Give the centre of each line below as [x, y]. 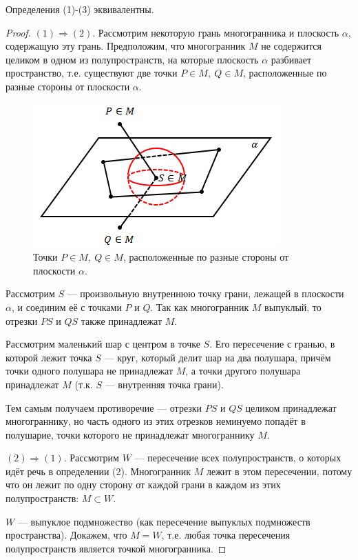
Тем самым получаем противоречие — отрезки [104, 407]
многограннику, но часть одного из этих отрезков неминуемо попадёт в [156, 421]
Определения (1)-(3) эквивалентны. [80, 9]
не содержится [291, 46]
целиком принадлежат [291, 407]
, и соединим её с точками [66, 307]
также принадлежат [122, 320]
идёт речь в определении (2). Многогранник [98, 471]
